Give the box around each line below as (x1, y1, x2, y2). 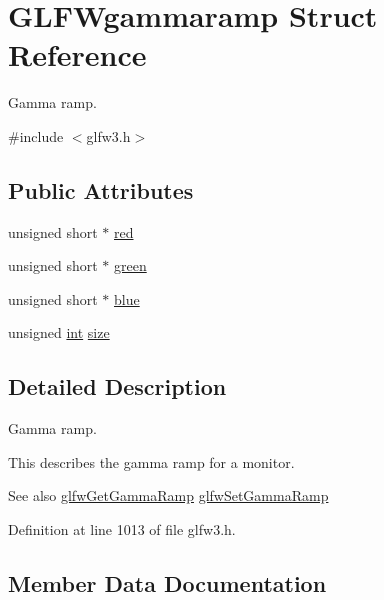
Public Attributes (8, 174, 194, 205)
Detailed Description (8, 371, 227, 402)
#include (8, 125, 64, 146)
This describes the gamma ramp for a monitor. (8, 451, 295, 472)
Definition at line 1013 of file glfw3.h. (8, 519, 236, 540)
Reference (8, 34, 147, 75)
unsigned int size (8, 322, 110, 343)
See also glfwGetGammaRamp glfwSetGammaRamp (8, 485, 329, 506)
